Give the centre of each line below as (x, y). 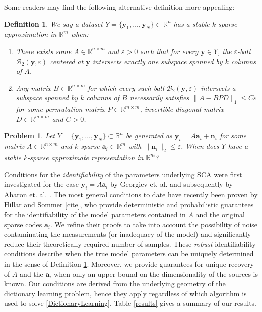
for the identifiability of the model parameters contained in (95, 214)
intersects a (218, 88)
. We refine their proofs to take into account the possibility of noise (154, 224)
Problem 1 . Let (30, 136)
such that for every (169, 51)
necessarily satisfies (159, 98)
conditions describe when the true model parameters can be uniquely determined (129, 254)
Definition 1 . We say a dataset (53, 23)
